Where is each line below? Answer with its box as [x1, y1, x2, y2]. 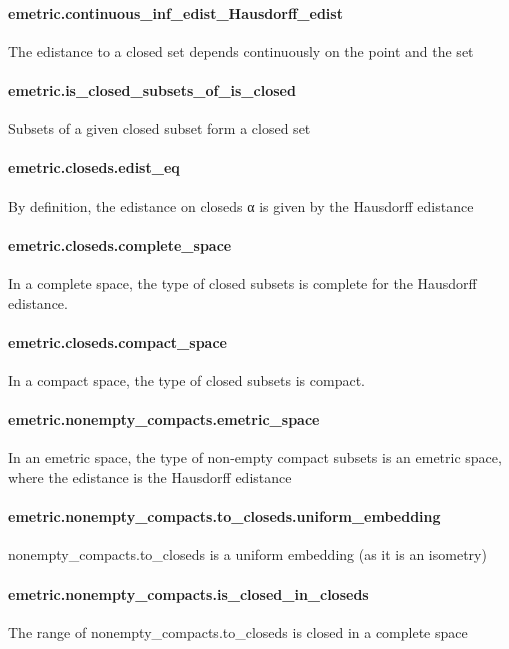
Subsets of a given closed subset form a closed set [8, 118, 311, 139]
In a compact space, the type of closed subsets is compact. [8, 369, 365, 390]
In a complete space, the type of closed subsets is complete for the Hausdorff [8, 272, 477, 293]
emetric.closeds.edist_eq [8, 157, 180, 178]
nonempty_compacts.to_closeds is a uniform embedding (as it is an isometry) [8, 544, 487, 565]
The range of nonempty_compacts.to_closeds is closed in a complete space [8, 621, 468, 642]
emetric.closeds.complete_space [8, 234, 232, 255]
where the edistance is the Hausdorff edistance [8, 466, 292, 487]
